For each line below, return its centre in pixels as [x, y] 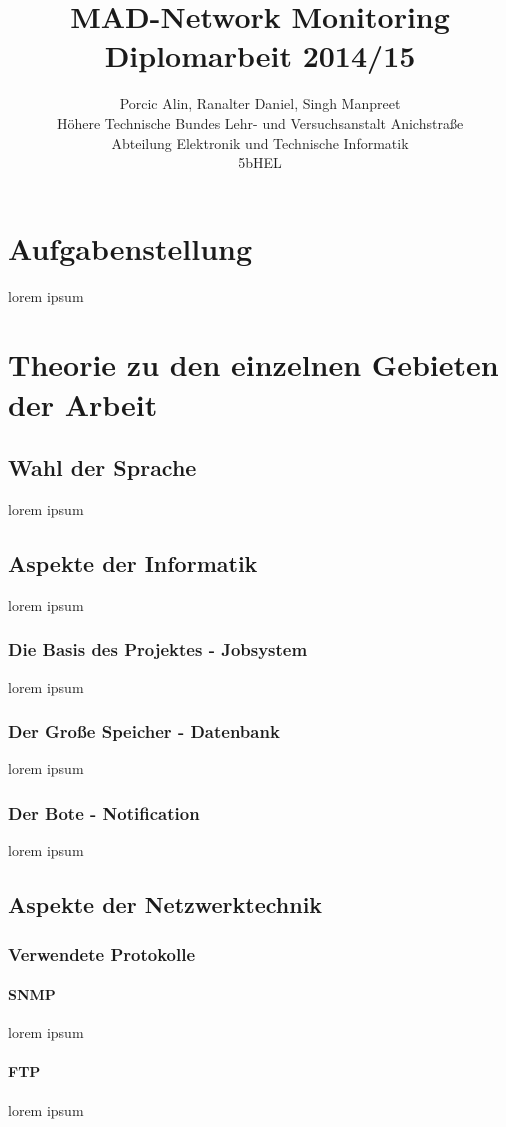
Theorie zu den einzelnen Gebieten [253, 364]
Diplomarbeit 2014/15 [260, 55]
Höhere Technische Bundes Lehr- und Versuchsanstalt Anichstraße [260, 122]
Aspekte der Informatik [133, 562]
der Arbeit [83, 403]
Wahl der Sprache [102, 467]
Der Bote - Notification [104, 812]
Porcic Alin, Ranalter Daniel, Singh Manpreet [260, 103]
